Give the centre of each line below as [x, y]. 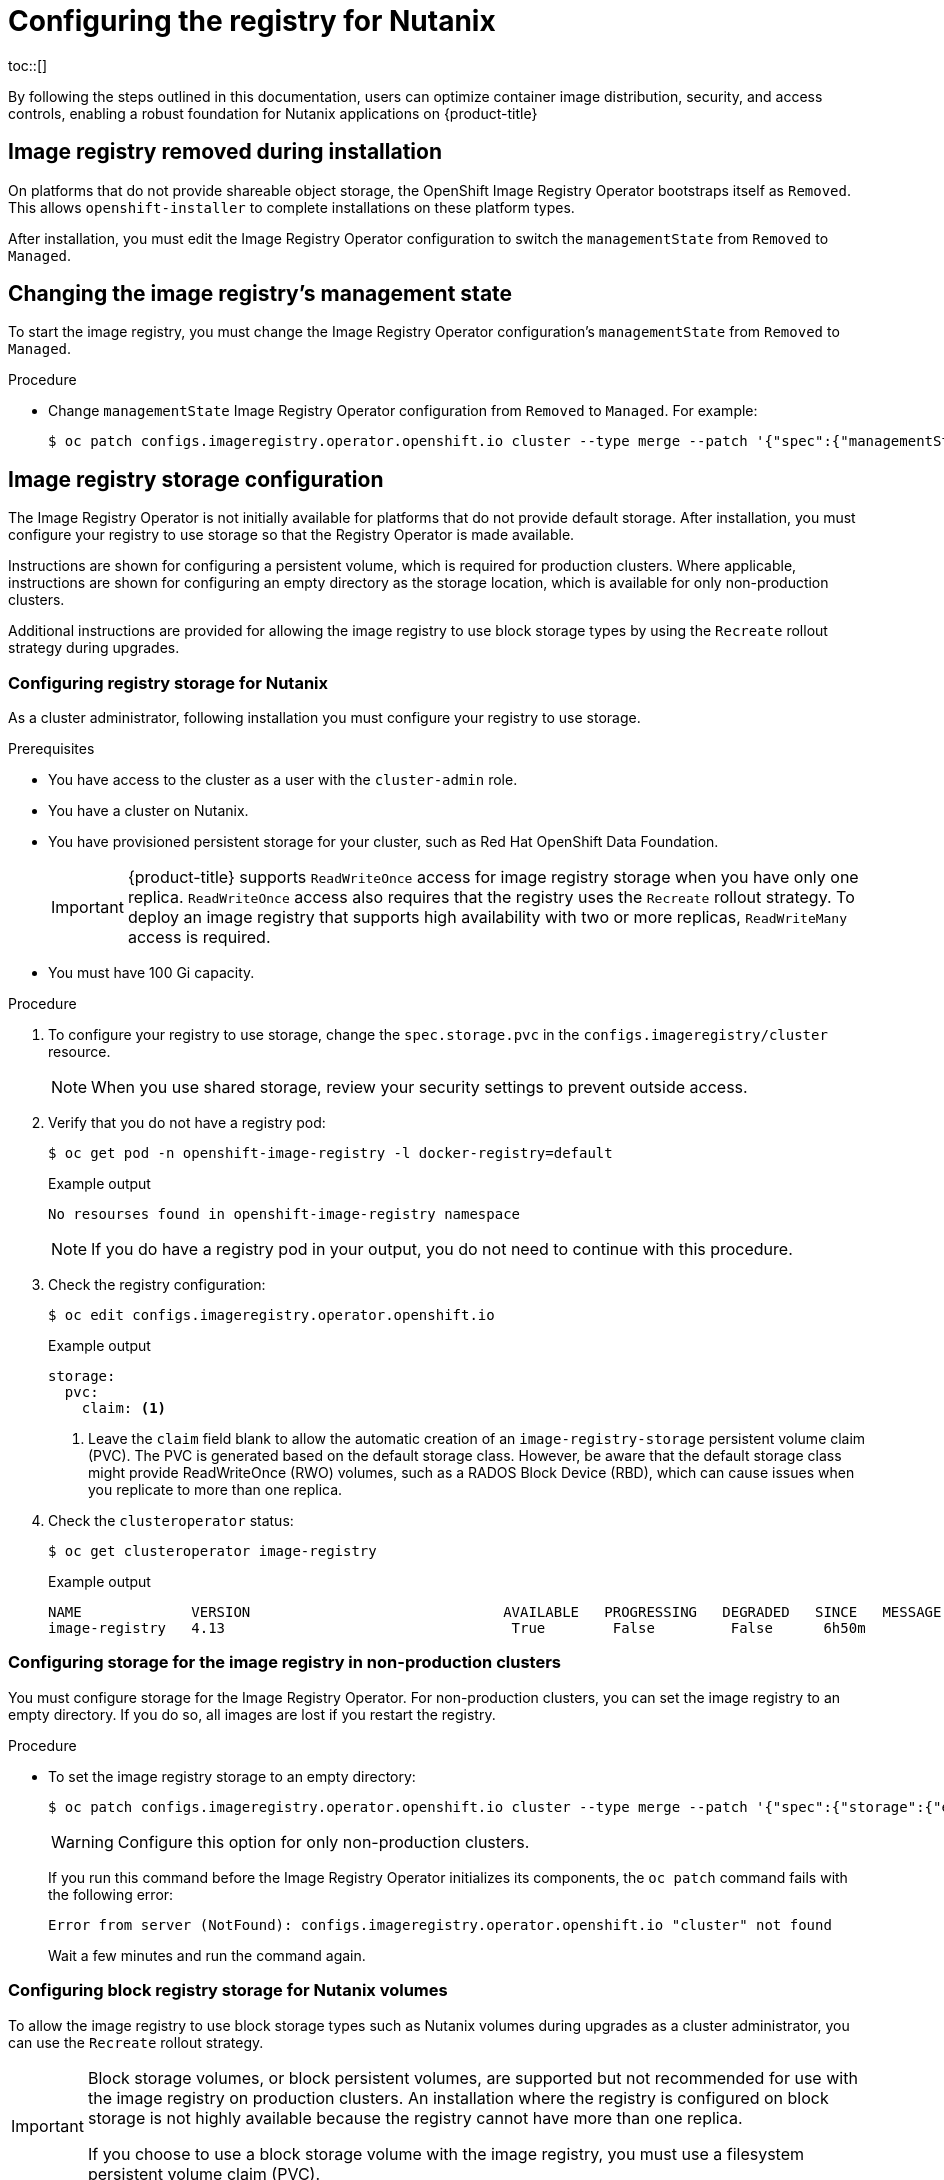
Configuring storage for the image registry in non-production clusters [284, 1662]
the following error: [111, 1894]
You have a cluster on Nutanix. [148, 811]
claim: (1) [124, 1408]
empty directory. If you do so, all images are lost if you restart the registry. [252, 1714]
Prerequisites [51, 749]
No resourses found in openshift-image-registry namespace [284, 1214]
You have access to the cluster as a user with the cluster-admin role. [283, 780]
